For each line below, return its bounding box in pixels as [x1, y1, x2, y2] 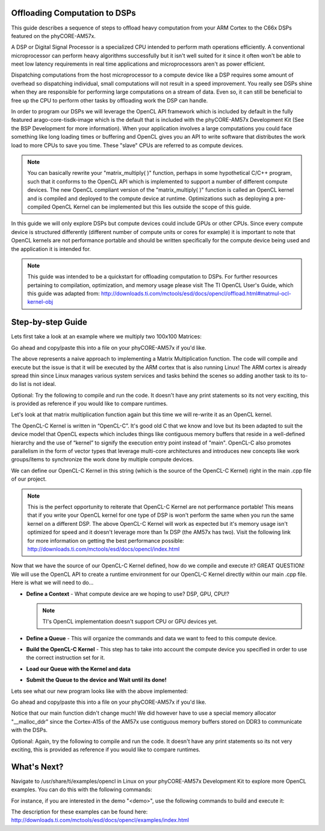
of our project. [11, 475, 47, 482]
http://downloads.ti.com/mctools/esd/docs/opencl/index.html [27, 545, 180, 552]
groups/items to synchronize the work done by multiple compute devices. [11, 456, 194, 463]
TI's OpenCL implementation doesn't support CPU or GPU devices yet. [42, 618, 218, 625]
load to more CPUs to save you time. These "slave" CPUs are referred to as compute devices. [11, 142, 244, 149]
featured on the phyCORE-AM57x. [11, 32, 96, 39]
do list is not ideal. [11, 381, 57, 388]
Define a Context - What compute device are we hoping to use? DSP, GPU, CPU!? [26, 590, 230, 597]
